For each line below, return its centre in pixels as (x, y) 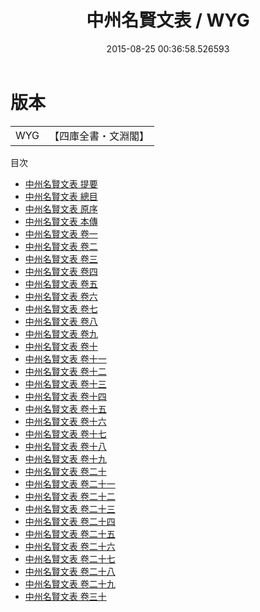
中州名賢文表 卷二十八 (70, 571)
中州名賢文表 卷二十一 (70, 483)
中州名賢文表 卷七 (61, 308)
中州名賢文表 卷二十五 (70, 533)
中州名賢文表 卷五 (61, 283)
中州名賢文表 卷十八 (65, 446)
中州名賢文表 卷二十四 (70, 521)
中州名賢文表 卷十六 (65, 421)
